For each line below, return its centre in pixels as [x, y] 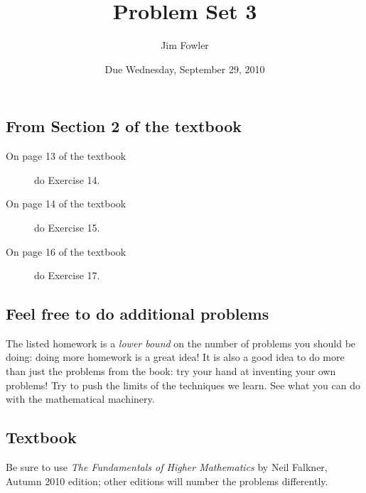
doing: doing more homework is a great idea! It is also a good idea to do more [175, 357]
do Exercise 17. [67, 275]
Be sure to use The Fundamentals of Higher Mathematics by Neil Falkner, [167, 467]
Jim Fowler [185, 45]
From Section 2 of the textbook [124, 126]
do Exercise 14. [67, 179]
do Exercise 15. [67, 227]
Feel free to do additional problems [138, 314]
